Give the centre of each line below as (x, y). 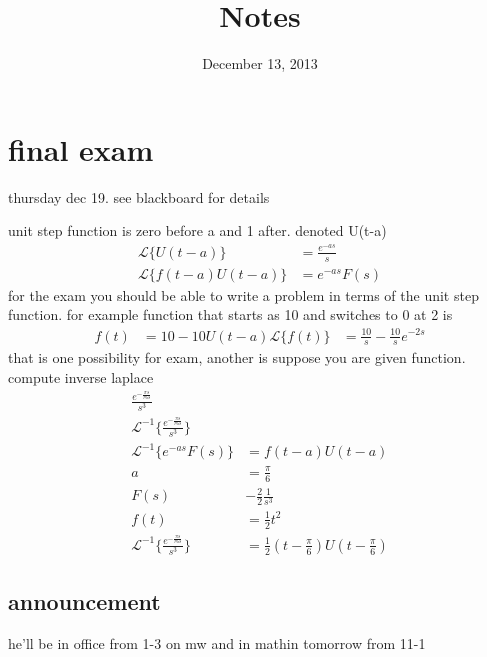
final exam (81, 148)
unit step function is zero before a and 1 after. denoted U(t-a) (197, 230)
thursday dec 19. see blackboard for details (139, 196)
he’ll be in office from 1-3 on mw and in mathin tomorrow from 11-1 (217, 643)
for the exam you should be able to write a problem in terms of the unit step (243, 294)
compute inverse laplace (81, 376)
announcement (84, 601)
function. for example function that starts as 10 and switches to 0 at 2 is (230, 314)
